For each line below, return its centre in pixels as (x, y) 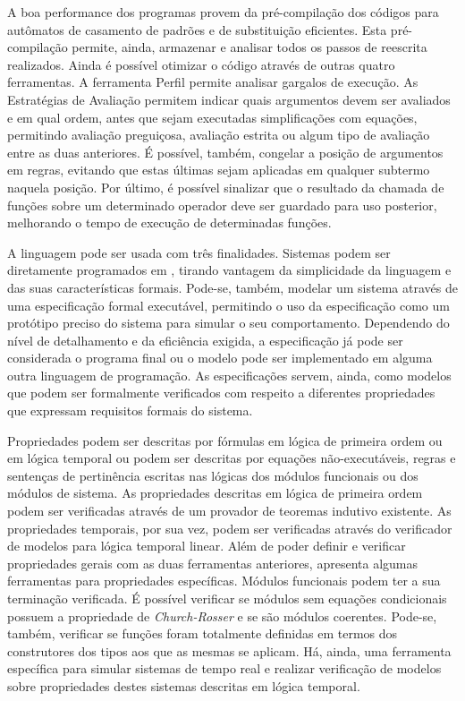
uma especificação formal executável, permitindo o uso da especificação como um (228, 305)
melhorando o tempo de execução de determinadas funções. (169, 222)
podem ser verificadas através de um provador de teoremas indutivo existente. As (229, 511)
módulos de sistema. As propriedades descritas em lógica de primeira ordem (215, 493)
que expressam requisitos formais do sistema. (130, 410)
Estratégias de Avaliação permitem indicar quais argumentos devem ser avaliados (229, 99)
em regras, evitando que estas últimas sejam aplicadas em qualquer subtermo (219, 170)
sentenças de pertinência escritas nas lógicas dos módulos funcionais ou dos (213, 475)
